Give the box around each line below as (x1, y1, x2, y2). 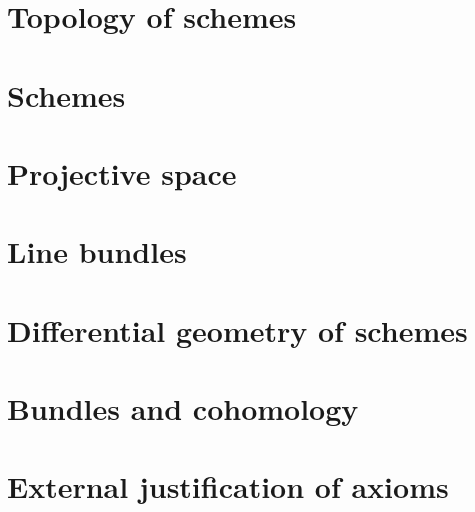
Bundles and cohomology (7, 388, 359, 429)
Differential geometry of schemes (7, 309, 468, 350)
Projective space (7, 152, 237, 193)
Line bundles (7, 231, 187, 272)
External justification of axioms (7, 466, 449, 507)
